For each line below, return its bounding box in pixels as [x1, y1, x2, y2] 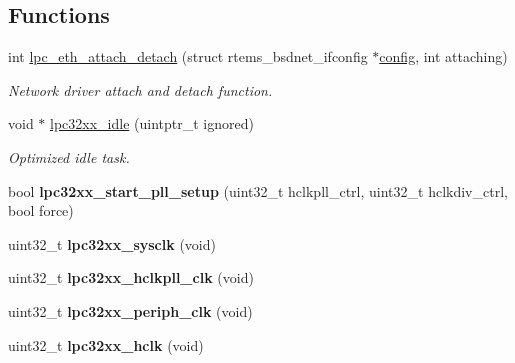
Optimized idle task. [8, 146, 130, 167]
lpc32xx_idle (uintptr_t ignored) [50, 113, 254, 134]
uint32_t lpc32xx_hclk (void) [8, 334, 204, 355]
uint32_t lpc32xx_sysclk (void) [8, 233, 216, 254]
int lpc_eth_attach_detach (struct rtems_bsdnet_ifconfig [8, 46, 368, 67]
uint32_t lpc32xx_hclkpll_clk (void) [8, 267, 254, 288]
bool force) [8, 200, 74, 221]
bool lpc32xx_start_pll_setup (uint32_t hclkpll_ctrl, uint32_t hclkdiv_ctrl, [8, 180, 508, 201]
